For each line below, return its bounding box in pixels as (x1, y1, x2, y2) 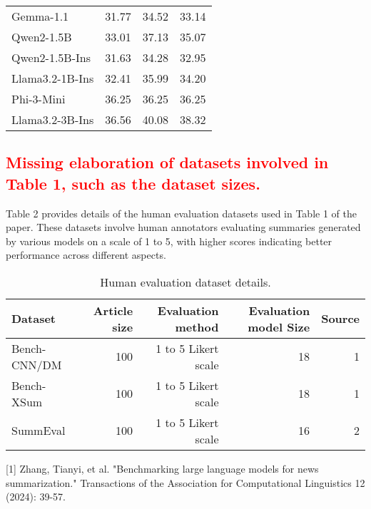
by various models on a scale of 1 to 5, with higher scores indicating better (6, 233, 332, 248)
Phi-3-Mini (11, 91, 66, 107)
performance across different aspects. (6, 247, 166, 262)
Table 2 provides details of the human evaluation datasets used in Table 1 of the (6, 205, 357, 220)
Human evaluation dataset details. (100, 273, 271, 290)
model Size (248, 318, 310, 335)
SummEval (11, 422, 66, 439)
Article (93, 302, 133, 319)
